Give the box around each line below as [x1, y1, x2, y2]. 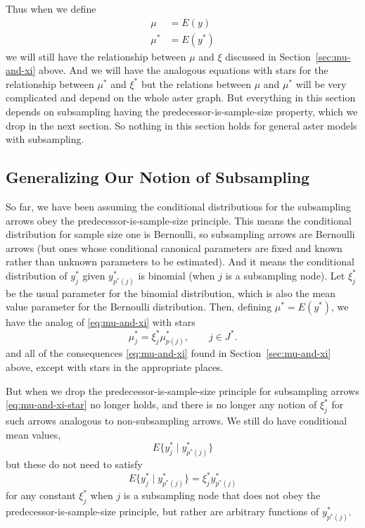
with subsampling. [6, 132, 84, 146]
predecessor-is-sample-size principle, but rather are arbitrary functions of [6, 503, 319, 518]
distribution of [6, 268, 68, 282]
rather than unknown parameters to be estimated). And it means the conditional [6, 254, 354, 269]
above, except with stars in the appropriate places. [6, 359, 224, 374]
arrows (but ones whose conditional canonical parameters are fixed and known [6, 240, 342, 255]
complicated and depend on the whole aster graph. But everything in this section [6, 90, 356, 105]
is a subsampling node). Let [225, 268, 345, 282]
